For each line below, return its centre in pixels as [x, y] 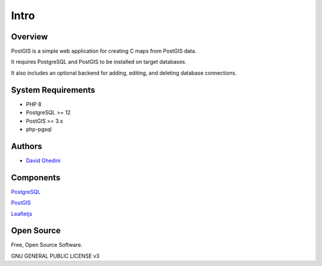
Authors [27, 146]
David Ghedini [43, 160]
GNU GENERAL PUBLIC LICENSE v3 [55, 256]
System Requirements [53, 90]
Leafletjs [22, 214]
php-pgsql [39, 129]
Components [36, 177]
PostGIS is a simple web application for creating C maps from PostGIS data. [104, 51]
